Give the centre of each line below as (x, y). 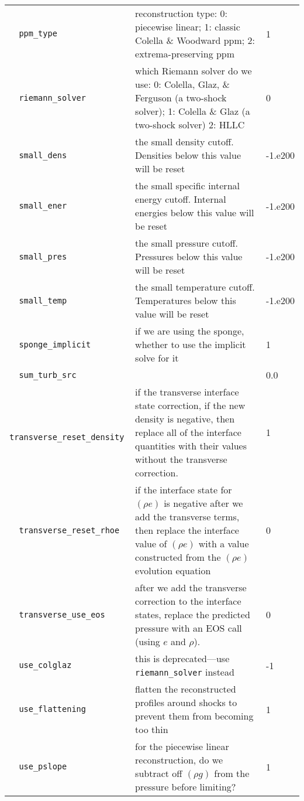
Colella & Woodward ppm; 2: (195, 40)
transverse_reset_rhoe (69, 530)
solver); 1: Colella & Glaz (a (193, 111)
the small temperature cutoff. (195, 287)
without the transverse (181, 459)
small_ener (43, 206)
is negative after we (203, 503)
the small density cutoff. (184, 142)
